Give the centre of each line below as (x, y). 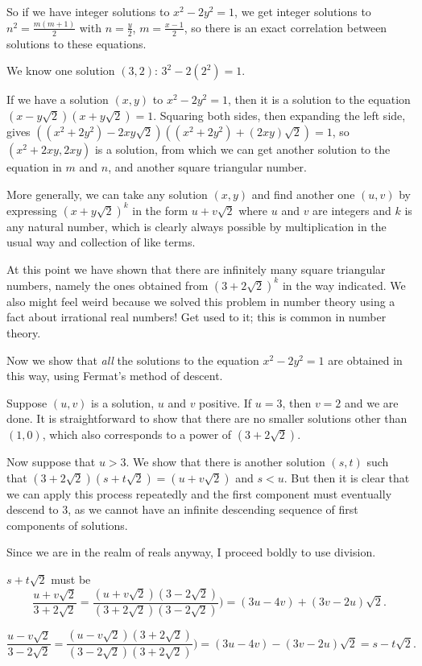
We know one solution (61, 70)
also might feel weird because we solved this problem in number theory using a (201, 301)
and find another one (303, 194)
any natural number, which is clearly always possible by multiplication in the (197, 226)
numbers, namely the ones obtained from (108, 285)
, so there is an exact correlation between (285, 27)
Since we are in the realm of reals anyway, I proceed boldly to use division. (191, 552)
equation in (34, 166)
